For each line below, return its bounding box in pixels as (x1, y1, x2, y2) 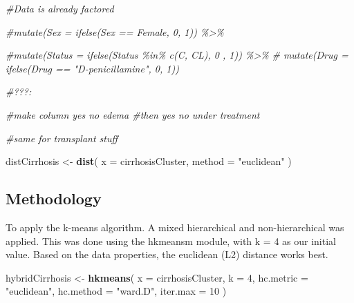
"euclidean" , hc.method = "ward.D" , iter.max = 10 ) (6, 284, 227, 298)
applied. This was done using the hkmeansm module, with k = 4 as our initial (6, 233, 336, 248)
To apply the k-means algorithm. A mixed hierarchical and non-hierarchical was (6, 219, 344, 234)
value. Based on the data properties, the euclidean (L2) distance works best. (6, 247, 328, 262)
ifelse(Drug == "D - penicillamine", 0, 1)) (6, 61, 179, 75)
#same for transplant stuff (6, 130, 118, 145)
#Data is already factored (6, 1, 114, 15)
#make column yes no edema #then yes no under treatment (6, 107, 260, 121)
